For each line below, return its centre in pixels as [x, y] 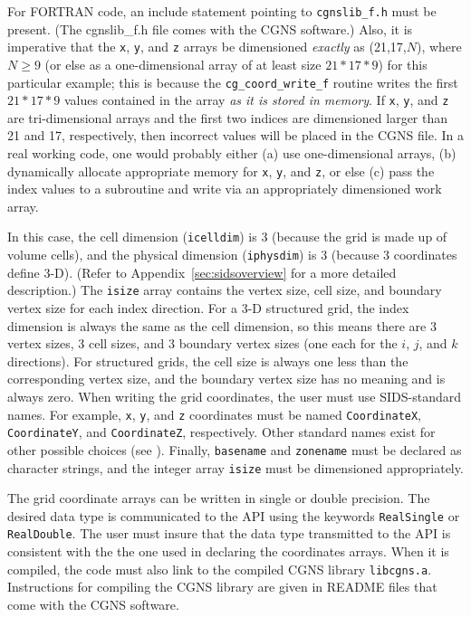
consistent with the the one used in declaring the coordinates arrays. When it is [228, 551]
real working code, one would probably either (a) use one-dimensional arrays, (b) [232, 153]
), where [439, 47]
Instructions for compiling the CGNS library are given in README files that [222, 587]
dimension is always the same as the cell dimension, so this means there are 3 [222, 325]
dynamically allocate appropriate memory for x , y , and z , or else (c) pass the [221, 171]
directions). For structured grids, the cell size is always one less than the [208, 361]
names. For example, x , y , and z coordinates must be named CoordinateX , [215, 414]
